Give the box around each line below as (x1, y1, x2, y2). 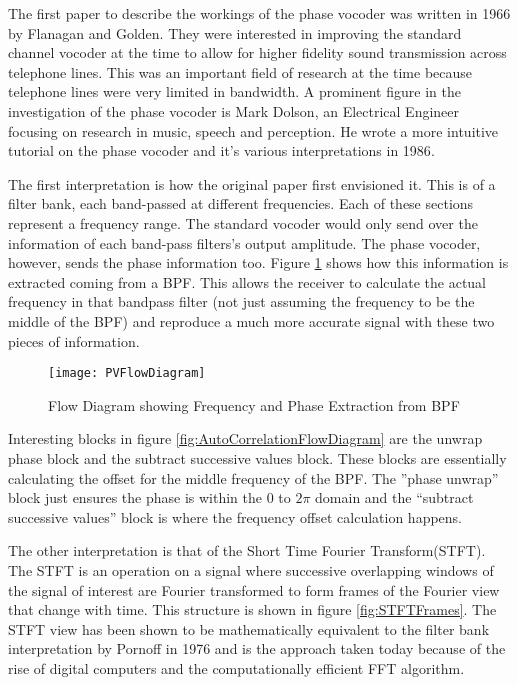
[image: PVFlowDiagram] (48, 366, 206, 381)
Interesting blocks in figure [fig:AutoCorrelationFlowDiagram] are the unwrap (8, 428, 483, 449)
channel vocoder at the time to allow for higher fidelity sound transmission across (8, 42, 507, 63)
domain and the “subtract (315, 487, 474, 508)
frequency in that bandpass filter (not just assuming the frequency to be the (8, 291, 475, 312)
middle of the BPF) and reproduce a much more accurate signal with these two (8, 310, 495, 331)
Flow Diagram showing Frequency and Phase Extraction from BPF (48, 394, 460, 415)
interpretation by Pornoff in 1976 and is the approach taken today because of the (8, 638, 506, 659)
